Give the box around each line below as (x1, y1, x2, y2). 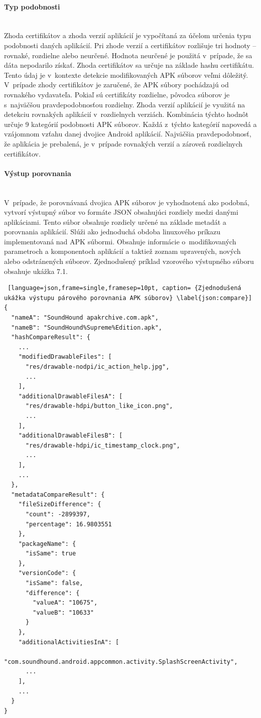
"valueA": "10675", (33, 599, 98, 607)
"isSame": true (25, 550, 76, 557)
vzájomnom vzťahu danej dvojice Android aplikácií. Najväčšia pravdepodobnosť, (4, 128, 251, 139)
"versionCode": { (18, 569, 76, 577)
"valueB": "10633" (33, 609, 94, 616)
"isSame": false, (25, 580, 83, 587)
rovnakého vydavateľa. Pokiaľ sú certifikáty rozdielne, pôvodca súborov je (4, 89, 230, 99)
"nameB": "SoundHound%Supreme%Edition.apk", (11, 324, 162, 331)
